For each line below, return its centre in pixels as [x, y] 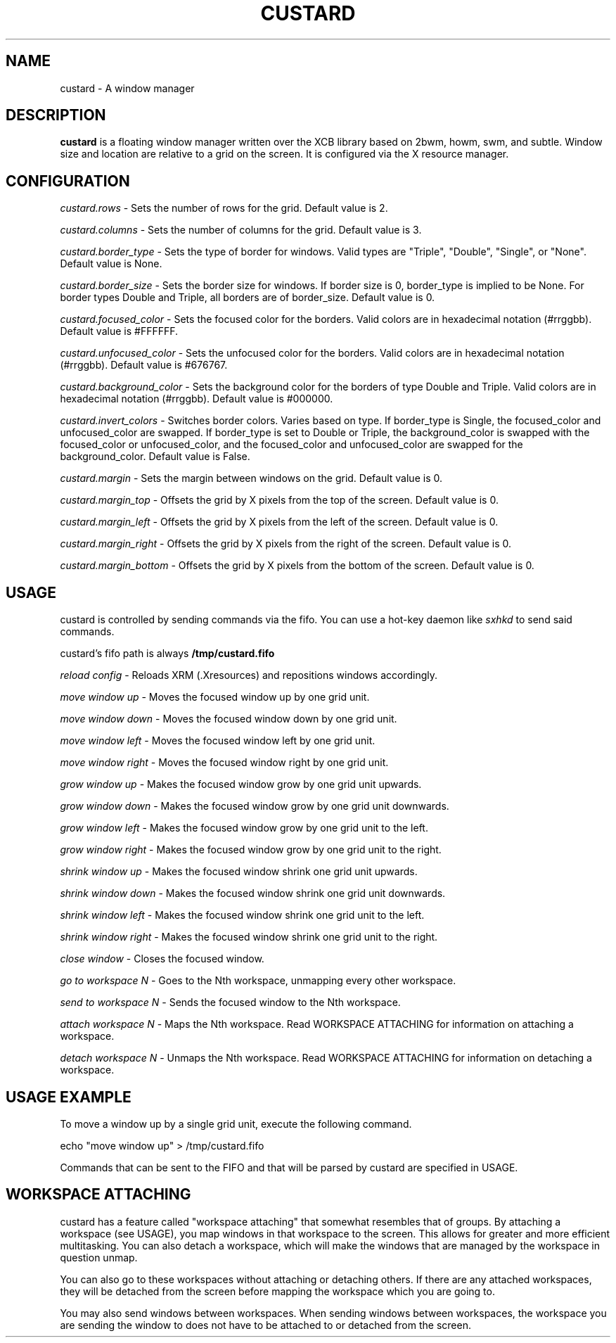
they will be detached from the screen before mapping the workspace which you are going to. [277, 1291]
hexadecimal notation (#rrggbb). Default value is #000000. [197, 399]
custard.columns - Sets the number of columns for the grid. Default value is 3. [241, 230]
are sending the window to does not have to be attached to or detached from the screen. [265, 1325]
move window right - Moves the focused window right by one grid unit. [224, 763]
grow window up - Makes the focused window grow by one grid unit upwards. [241, 784]
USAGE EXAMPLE [69, 1097]
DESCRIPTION [56, 115]
